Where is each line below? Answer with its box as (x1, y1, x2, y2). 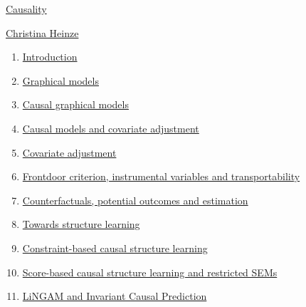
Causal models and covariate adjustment (22, 120, 199, 135)
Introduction (22, 49, 78, 64)
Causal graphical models (22, 97, 129, 112)
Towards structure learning (22, 217, 140, 231)
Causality (6, 1, 47, 16)
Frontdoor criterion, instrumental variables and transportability (22, 169, 300, 184)
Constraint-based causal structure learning (22, 240, 208, 255)
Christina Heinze (6, 25, 79, 40)
